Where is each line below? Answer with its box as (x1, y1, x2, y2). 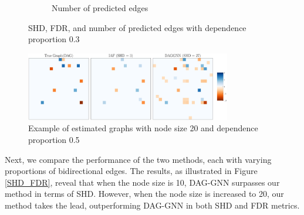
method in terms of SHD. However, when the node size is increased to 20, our (5, 187, 284, 200)
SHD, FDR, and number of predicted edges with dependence (28, 21, 246, 33)
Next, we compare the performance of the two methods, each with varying (5, 153, 272, 165)
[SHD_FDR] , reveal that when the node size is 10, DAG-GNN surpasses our (5, 176, 280, 188)
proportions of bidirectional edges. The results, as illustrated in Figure (5, 165, 258, 177)
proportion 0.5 (28, 133, 80, 145)
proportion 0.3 (28, 33, 80, 45)
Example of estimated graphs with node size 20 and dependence (28, 122, 258, 134)
